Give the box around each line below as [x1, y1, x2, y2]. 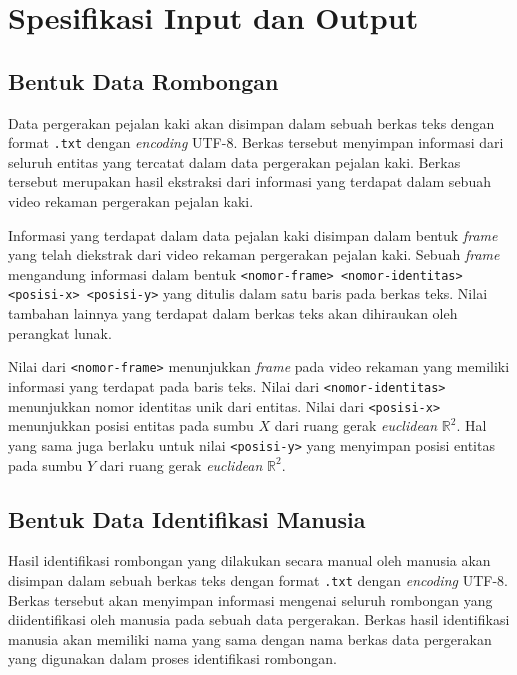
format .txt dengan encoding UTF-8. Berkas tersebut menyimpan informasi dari [8, 132, 504, 153]
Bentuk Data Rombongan [8, 65, 279, 96]
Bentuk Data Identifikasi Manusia [8, 503, 366, 534]
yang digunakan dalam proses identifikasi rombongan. [8, 648, 337, 669]
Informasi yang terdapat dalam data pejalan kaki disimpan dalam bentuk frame [8, 224, 498, 245]
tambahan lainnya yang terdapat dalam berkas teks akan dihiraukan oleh [8, 303, 458, 324]
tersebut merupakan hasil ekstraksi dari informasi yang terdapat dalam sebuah [8, 171, 491, 192]
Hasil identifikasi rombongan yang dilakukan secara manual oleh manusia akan [8, 550, 491, 571]
